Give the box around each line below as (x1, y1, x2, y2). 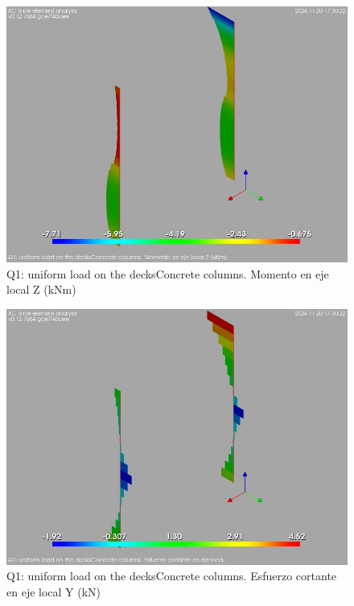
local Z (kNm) (6, 281, 76, 298)
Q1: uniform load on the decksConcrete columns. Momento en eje (6, 265, 329, 282)
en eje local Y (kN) (6, 583, 101, 600)
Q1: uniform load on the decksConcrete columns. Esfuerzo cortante (6, 567, 337, 584)
